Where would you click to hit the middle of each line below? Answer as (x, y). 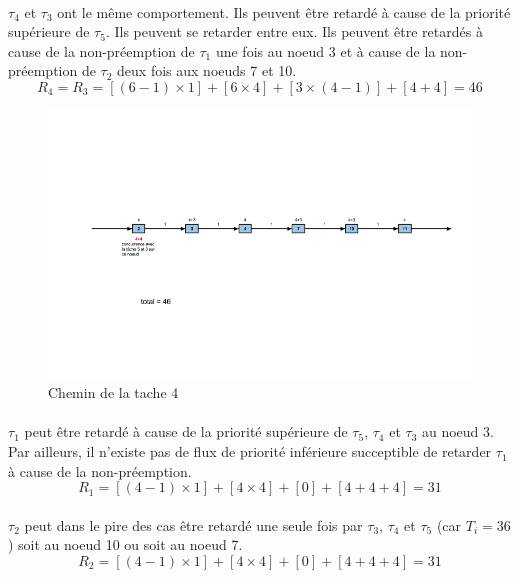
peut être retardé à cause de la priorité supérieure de (186, 431)
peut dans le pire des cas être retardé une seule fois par (193, 524)
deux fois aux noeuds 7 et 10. (207, 70)
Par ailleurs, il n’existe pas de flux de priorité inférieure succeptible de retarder (250, 451)
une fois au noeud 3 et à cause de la (325, 50)
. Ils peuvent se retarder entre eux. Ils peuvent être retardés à (294, 31)
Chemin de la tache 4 (113, 392)
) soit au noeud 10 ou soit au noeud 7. (125, 544)
